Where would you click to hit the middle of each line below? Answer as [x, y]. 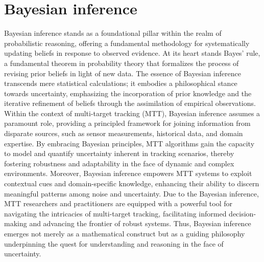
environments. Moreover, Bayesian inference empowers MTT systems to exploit [128, 173]
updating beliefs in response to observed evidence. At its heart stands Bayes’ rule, [132, 53]
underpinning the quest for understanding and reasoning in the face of [114, 243]
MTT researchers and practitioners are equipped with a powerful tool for [118, 203]
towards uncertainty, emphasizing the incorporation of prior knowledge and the [128, 93]
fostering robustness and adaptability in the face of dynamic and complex [119, 163]
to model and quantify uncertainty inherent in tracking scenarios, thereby [119, 153]
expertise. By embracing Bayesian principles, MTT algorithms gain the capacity [129, 143]
